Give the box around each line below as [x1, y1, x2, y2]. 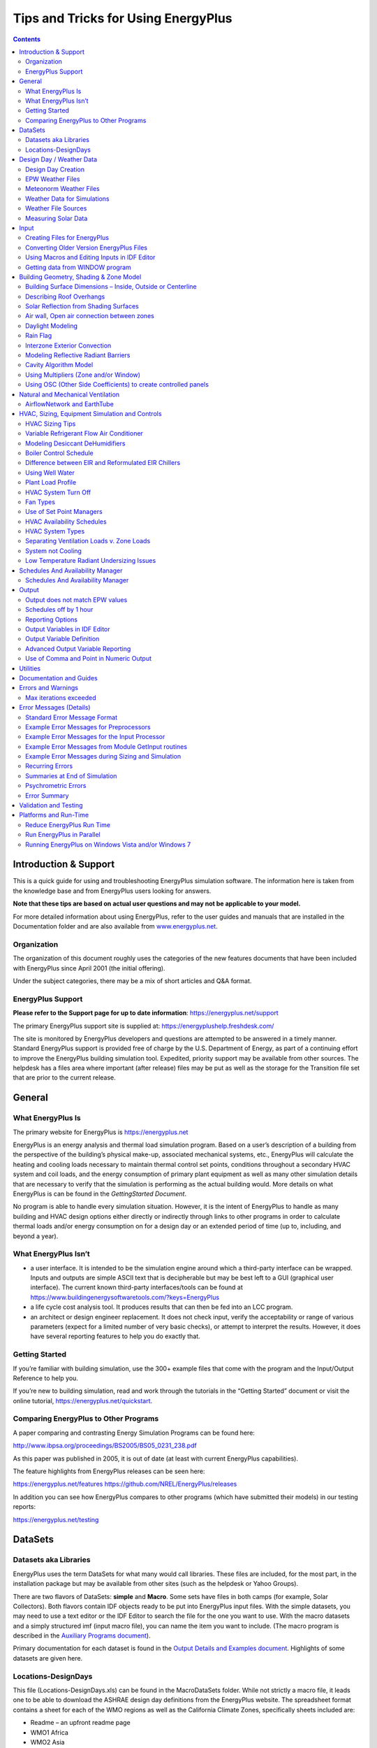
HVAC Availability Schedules [25, 517, 108, 526]
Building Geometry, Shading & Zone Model [19, 273, 142, 281]
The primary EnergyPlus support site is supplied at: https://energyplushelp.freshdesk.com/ [13, 1022, 274, 1030]
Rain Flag [25, 331, 52, 340]
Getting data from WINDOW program [25, 263, 132, 271]
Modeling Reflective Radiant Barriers [25, 351, 131, 359]
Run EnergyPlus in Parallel [25, 831, 101, 839]
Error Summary [25, 791, 69, 800]
